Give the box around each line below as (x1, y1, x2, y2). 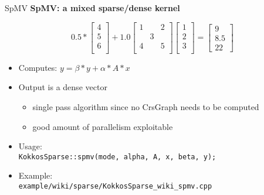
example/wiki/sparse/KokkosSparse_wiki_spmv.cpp (18, 182, 212, 190)
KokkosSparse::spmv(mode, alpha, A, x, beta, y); (18, 152, 216, 161)
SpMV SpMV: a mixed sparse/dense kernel (5, 2, 180, 13)
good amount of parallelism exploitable (32, 120, 173, 132)
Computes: (18, 61, 57, 73)
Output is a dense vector (18, 81, 107, 93)
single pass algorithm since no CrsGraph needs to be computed (32, 100, 259, 112)
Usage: (18, 140, 42, 152)
